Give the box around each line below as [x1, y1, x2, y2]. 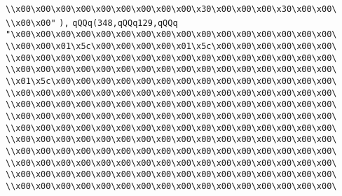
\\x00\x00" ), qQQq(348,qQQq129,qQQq [6, 17, 178, 28]
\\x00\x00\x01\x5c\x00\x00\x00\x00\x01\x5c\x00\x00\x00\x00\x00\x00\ [6, 41, 337, 51]
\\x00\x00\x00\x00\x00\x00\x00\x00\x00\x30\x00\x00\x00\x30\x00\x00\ [6, 4, 337, 14]
